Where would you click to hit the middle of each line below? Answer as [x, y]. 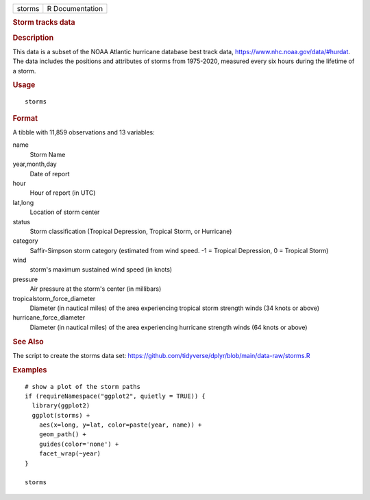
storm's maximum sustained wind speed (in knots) [101, 270]
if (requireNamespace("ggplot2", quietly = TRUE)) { [115, 396]
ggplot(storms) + [61, 415]
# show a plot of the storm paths [83, 386]
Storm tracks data [44, 23]
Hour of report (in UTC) [63, 193]
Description [33, 38]
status [22, 222]
